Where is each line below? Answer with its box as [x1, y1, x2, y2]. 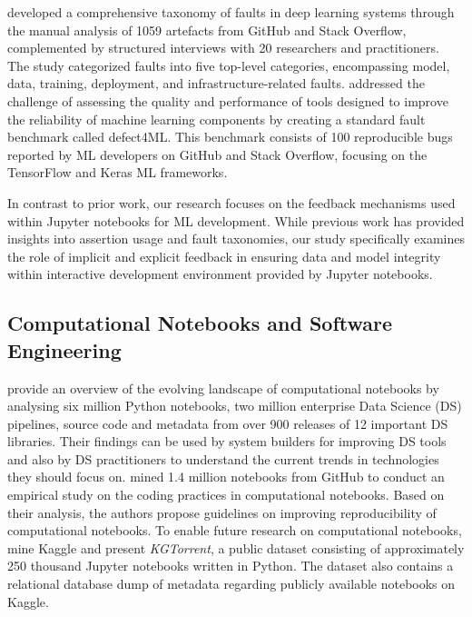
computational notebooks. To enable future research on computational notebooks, [7, 521, 462, 540]
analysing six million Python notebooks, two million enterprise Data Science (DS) [7, 396, 462, 415]
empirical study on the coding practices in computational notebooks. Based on [7, 485, 445, 504]
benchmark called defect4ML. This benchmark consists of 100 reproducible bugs [7, 127, 453, 146]
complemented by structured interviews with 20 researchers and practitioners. [7, 38, 439, 57]
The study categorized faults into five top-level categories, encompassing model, [7, 55, 450, 75]
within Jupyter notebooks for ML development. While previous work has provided [7, 211, 465, 230]
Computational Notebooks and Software [7, 309, 393, 337]
